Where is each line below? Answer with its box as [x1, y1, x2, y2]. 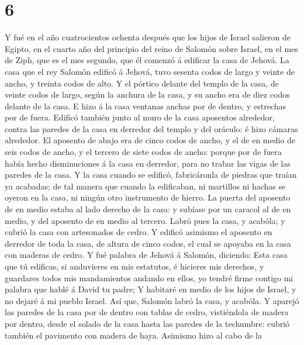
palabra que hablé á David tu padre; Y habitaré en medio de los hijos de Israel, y [5, 283, 296, 295]
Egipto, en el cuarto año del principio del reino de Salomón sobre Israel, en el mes [5, 42, 298, 54]
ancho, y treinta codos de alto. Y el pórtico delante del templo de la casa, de [5, 77, 279, 89]
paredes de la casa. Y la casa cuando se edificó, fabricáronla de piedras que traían [5, 168, 297, 181]
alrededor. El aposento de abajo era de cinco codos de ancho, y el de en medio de [5, 134, 296, 146]
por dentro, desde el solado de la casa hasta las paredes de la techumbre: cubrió [5, 317, 290, 329]
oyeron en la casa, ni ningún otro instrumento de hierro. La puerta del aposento [5, 191, 291, 203]
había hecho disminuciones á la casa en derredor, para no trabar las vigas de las [5, 157, 291, 169]
